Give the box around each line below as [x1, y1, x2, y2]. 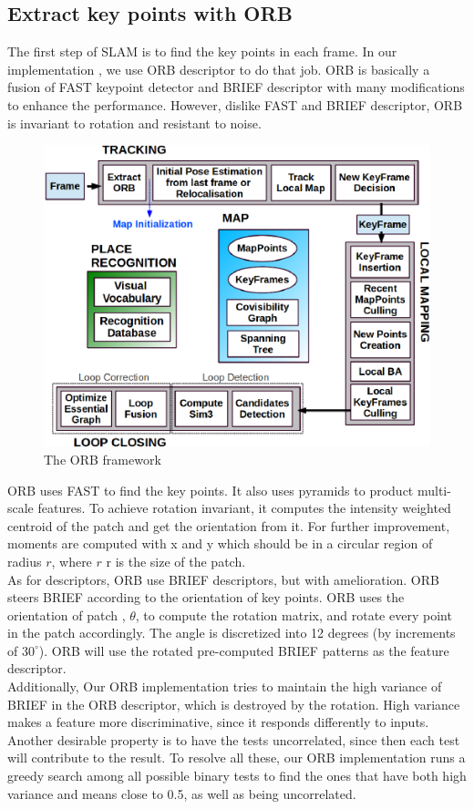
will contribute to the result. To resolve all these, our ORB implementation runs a [7, 748, 466, 767]
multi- [417, 480, 451, 499]
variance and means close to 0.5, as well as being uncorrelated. [7, 783, 356, 803]
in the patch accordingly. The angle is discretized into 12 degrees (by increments [7, 623, 456, 642]
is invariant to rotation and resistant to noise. [7, 113, 262, 132]
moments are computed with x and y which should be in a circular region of [7, 534, 433, 553]
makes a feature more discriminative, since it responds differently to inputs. [7, 712, 429, 732]
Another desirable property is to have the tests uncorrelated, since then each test [7, 730, 460, 749]
